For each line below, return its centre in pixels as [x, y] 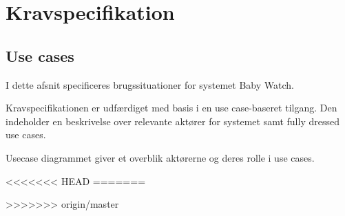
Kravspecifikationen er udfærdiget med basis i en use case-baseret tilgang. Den [171, 108]
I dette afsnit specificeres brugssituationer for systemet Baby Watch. [150, 84]
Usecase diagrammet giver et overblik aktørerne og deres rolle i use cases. [160, 157]
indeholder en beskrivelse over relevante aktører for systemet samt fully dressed [172, 121]
